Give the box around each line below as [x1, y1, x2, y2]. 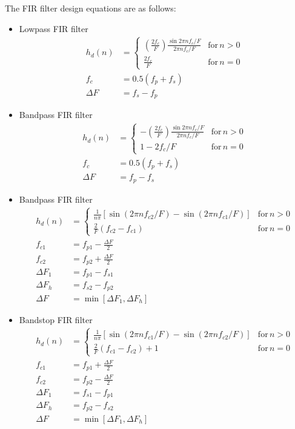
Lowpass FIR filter [19, 22, 88, 34]
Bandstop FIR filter [19, 313, 93, 326]
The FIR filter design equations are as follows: [5, 2, 176, 14]
